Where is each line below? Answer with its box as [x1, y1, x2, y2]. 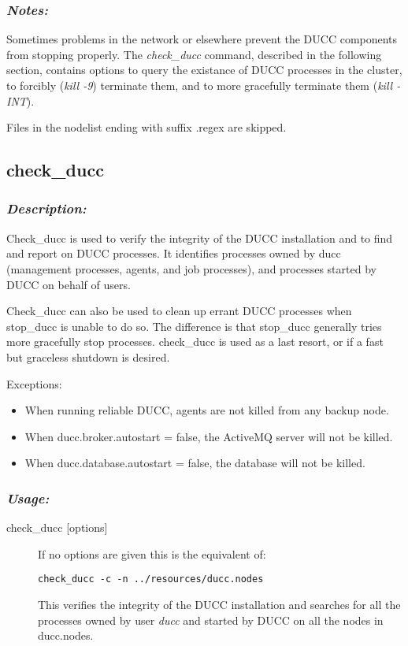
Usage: [6, 488, 50, 507]
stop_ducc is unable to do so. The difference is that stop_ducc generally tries [6, 317, 382, 334]
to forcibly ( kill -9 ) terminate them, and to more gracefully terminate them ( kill [6, 77, 393, 93]
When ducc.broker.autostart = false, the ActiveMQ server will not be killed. [24, 428, 393, 444]
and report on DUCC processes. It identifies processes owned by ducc [6, 245, 341, 262]
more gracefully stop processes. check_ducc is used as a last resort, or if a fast [6, 333, 384, 350]
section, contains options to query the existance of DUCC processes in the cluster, [6, 61, 402, 78]
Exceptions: [6, 375, 62, 392]
